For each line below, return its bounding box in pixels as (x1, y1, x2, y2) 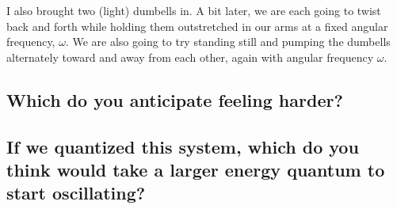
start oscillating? (6, 180, 146, 205)
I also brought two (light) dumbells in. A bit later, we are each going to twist (6, 2, 381, 18)
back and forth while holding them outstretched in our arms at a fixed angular (6, 17, 388, 34)
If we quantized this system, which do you (6, 134, 359, 158)
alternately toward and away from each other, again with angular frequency (6, 48, 374, 65)
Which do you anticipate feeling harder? (6, 87, 343, 112)
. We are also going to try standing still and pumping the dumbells (65, 33, 391, 50)
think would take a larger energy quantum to (6, 157, 385, 181)
